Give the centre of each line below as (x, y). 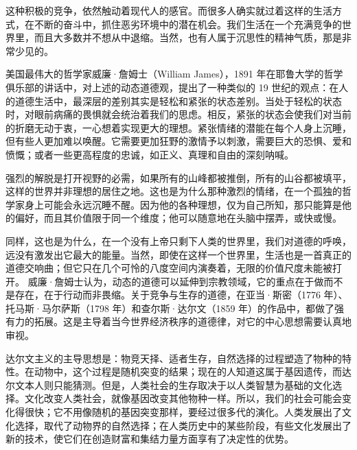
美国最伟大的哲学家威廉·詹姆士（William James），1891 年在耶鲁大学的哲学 (174, 74)
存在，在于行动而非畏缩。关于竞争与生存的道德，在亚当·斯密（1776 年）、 (181, 295)
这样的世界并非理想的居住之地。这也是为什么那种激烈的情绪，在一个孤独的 (174, 191)
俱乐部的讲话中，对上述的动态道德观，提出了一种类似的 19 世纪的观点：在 (172, 87)
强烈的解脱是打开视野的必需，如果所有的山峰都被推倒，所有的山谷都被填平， (178, 177)
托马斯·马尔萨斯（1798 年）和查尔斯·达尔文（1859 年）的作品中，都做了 (170, 308)
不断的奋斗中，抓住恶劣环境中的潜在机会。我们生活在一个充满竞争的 (188, 24)
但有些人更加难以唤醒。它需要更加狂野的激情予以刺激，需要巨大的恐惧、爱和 (178, 141)
